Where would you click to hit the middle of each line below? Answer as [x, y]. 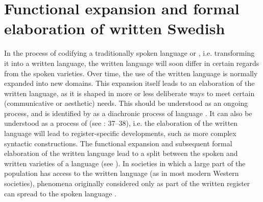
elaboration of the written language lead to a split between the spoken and [121, 153]
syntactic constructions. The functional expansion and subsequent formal [118, 143]
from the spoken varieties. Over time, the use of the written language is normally [131, 73]
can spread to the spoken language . [60, 193]
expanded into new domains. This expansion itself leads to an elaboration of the [129, 83]
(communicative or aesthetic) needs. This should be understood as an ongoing [126, 103]
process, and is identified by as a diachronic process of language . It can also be [128, 113]
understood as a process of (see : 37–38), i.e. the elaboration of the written [121, 123]
